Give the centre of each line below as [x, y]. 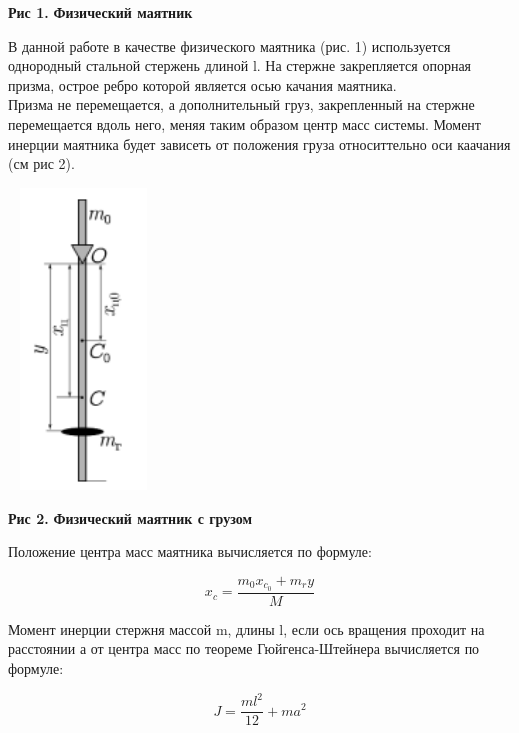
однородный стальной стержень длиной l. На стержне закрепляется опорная [240, 65]
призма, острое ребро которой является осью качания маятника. [202, 84]
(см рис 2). [41, 163]
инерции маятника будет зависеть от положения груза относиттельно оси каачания [259, 143]
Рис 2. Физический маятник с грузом [130, 517]
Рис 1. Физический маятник [100, 12]
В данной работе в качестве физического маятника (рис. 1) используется [229, 45]
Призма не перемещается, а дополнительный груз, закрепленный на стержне [241, 104]
